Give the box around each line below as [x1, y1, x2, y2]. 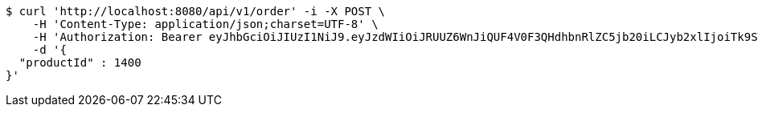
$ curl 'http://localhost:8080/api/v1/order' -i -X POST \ [6, 5, 386, 18]
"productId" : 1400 [18, 56, 141, 69]
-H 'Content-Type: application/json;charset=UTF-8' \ [32, 18, 379, 30]
